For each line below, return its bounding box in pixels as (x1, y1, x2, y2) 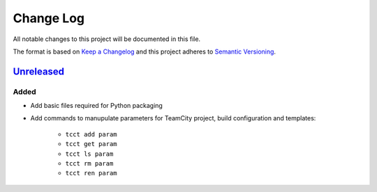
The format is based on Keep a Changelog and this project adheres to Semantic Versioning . (13, 47, 276, 56)
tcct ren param (65, 169, 118, 177)
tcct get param (65, 140, 118, 148)
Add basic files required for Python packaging (30, 102, 163, 110)
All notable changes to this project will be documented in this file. (13, 35, 201, 43)
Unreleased (13, 65, 65, 77)
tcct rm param (65, 160, 114, 168)
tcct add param (65, 130, 118, 138)
